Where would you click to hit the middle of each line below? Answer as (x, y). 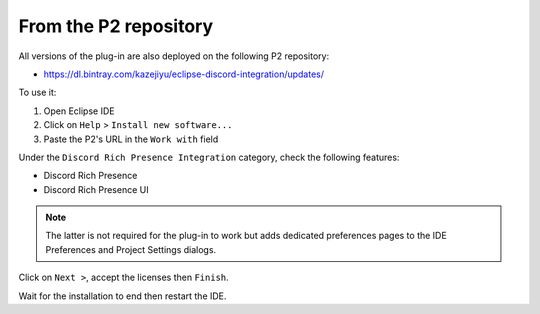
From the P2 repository (116, 26)
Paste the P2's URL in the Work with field (131, 139)
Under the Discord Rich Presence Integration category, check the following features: (209, 157)
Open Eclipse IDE (79, 111)
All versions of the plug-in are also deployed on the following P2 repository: (174, 56)
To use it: (37, 92)
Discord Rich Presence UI (96, 189)
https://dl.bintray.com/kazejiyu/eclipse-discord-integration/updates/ (184, 74)
